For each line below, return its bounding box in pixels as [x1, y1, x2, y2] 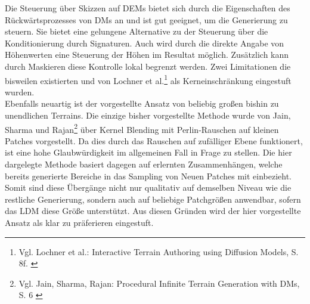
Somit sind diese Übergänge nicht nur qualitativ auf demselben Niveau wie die [5, 181, 292, 194]
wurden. [5, 85, 35, 98]
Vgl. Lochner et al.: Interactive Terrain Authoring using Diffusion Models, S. [18, 245, 299, 258]
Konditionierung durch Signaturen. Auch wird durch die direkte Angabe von [5, 36, 284, 49]
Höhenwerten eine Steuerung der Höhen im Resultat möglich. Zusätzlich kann [5, 48, 289, 61]
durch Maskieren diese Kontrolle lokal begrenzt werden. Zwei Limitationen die [5, 60, 291, 72]
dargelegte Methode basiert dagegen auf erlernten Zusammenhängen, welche [5, 158, 283, 170]
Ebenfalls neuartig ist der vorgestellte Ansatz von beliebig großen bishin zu [5, 97, 279, 110]
